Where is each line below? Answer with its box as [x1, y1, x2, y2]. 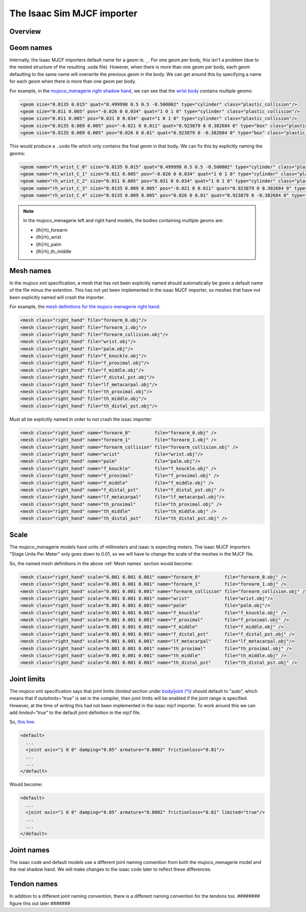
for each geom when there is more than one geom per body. [9, 78, 136, 84]
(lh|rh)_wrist [36, 234, 61, 240]
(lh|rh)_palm [36, 241, 62, 247]
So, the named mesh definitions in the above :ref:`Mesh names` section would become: [9, 560, 193, 566]
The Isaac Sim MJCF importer [9, 8, 138, 19]
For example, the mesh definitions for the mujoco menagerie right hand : [9, 304, 161, 310]
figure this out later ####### [9, 900, 71, 906]
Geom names [9, 43, 53, 52]
